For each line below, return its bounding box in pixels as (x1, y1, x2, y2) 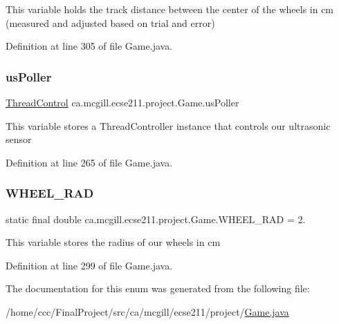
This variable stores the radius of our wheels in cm (6, 235, 221, 249)
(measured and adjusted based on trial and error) (6, 15, 215, 30)
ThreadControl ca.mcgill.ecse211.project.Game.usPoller (6, 95, 239, 109)
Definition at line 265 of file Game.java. (6, 155, 173, 169)
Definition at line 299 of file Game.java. (6, 258, 173, 272)
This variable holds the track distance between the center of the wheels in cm (6, 2, 334, 16)
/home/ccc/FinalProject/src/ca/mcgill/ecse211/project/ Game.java (6, 304, 289, 318)
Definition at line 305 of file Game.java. (6, 39, 173, 53)
